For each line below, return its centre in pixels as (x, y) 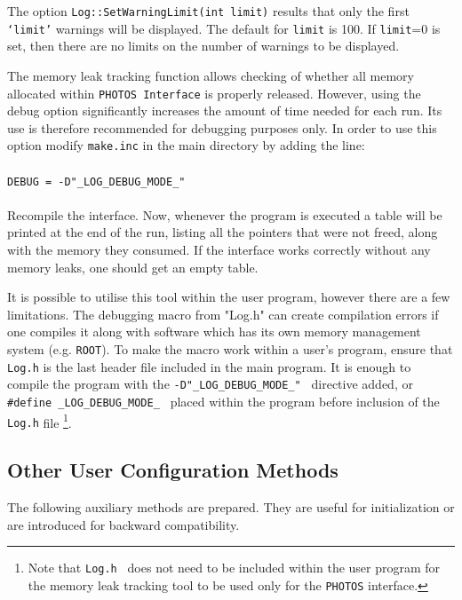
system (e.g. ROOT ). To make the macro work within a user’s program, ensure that (230, 349)
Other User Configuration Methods (173, 470)
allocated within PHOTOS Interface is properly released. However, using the (214, 93)
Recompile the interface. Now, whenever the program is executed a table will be (225, 214)
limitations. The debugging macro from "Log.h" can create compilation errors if (223, 314)
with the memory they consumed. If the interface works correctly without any (219, 250)
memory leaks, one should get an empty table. (133, 267)
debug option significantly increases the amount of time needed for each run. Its (225, 111)
